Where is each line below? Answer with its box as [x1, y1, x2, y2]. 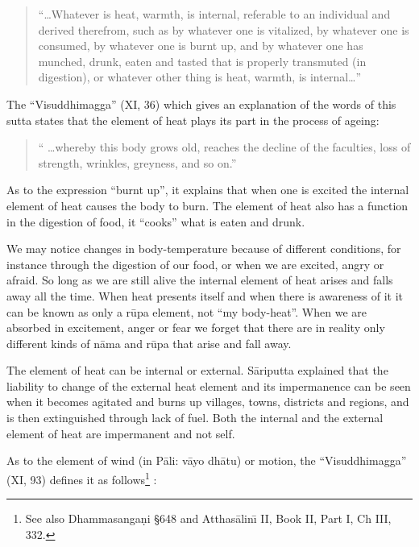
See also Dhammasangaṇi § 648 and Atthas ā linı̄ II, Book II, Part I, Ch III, [25, 510, 392, 527]
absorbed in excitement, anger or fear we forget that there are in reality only [6, 319, 385, 336]
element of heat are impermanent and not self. [6, 425, 235, 441]
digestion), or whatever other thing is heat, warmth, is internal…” [38, 68, 362, 85]
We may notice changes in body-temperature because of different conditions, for [6, 240, 401, 257]
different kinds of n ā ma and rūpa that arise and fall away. [6, 334, 292, 351]
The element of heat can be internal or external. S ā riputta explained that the [6, 362, 388, 379]
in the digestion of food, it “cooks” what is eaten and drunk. [6, 213, 305, 230]
